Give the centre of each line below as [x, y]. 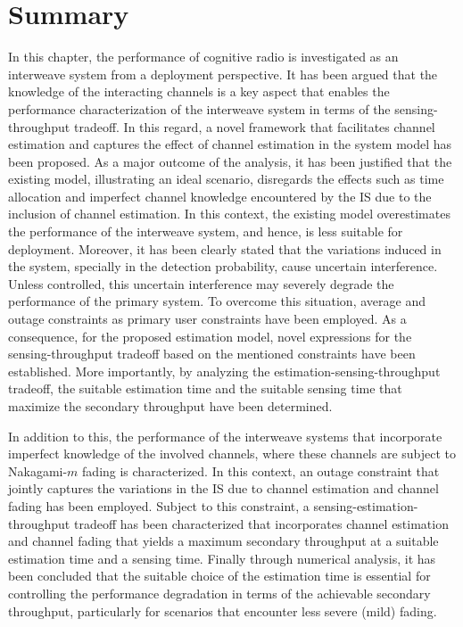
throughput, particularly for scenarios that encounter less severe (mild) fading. [223, 610]
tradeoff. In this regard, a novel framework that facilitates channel [254, 126]
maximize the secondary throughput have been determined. [170, 406]
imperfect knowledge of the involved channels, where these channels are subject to [232, 454]
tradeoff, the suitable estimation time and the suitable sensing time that [205, 388]
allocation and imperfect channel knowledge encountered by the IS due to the [220, 196]
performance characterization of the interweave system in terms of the [199, 108]
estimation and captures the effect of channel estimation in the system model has [230, 144]
